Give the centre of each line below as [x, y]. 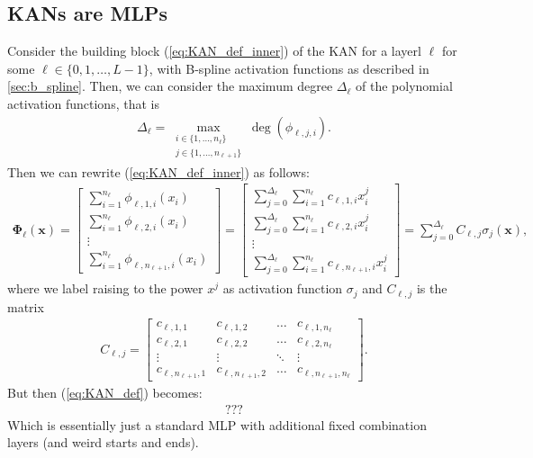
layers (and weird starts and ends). [103, 442]
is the [432, 288]
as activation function [283, 288]
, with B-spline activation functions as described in [289, 68]
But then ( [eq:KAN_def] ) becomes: [105, 393]
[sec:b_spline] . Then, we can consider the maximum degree [170, 86]
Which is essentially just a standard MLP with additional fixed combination [217, 424]
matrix [26, 306]
